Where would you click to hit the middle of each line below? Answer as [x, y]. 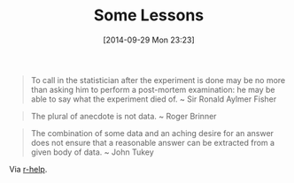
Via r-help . [28, 169]
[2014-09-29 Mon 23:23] [149, 40]
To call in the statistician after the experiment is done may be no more [158, 80]
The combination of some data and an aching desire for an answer [152, 133]
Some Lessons [149, 15]
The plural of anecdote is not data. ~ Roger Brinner [124, 116]
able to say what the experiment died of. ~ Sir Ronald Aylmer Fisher [154, 99]
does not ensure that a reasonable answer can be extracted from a [153, 142]
